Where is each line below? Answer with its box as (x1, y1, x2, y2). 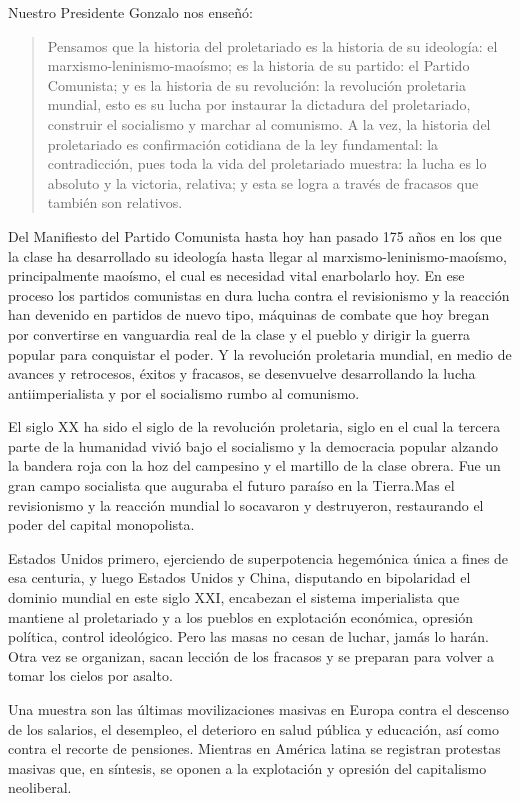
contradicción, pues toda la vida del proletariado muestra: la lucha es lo (47, 153, 487, 174)
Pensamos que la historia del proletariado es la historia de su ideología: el (47, 35, 498, 56)
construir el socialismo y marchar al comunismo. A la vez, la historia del (47, 113, 491, 134)
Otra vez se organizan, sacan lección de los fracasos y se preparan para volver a (8, 645, 495, 666)
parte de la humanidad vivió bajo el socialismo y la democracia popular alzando (8, 435, 498, 456)
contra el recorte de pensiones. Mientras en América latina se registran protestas (8, 738, 501, 759)
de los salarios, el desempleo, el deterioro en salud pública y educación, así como (8, 718, 499, 739)
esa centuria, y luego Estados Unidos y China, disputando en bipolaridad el (8, 567, 471, 588)
